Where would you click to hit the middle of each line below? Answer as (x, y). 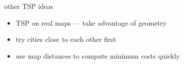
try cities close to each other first (66, 39)
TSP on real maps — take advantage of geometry (91, 22)
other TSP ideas (29, 6)
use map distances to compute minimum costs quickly (98, 55)
